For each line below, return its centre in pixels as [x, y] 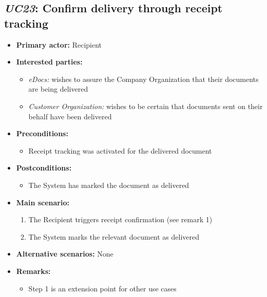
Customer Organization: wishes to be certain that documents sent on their [146, 106]
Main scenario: [43, 202]
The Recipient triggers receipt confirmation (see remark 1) [120, 219]
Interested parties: [49, 62]
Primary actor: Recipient [59, 44]
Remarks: [33, 271]
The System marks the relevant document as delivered [114, 236]
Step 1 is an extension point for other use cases [102, 288]
